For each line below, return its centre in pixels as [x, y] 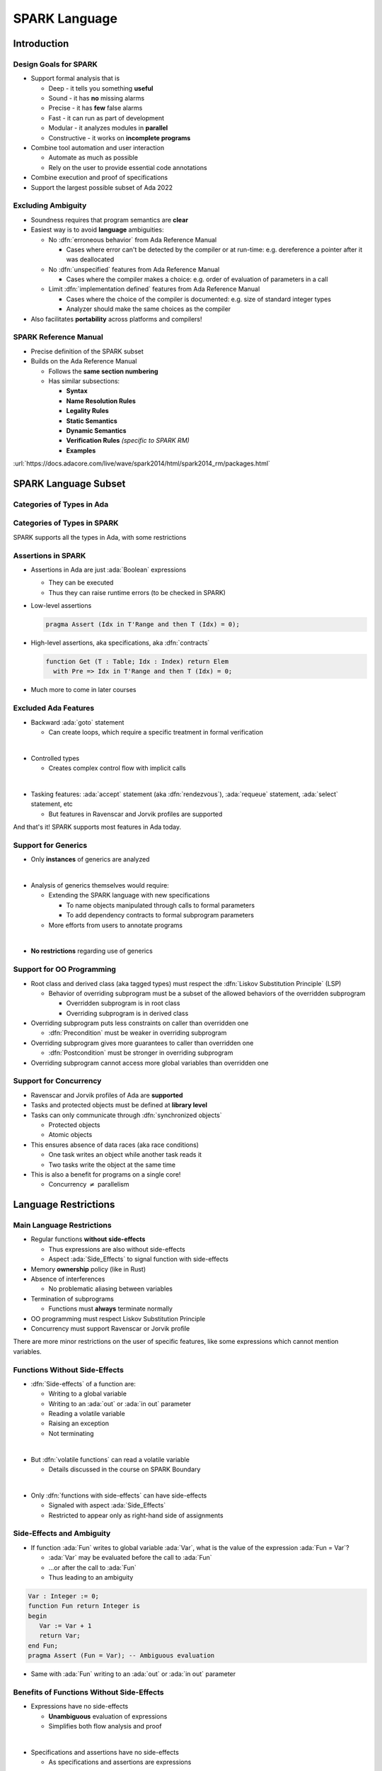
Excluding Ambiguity [50, 205]
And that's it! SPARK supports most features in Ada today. [97, 827]
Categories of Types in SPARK [66, 523]
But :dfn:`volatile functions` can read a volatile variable [110, 1459]
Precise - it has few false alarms [95, 108]
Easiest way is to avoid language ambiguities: [97, 230]
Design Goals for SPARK [56, 64]
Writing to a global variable [88, 1394]
